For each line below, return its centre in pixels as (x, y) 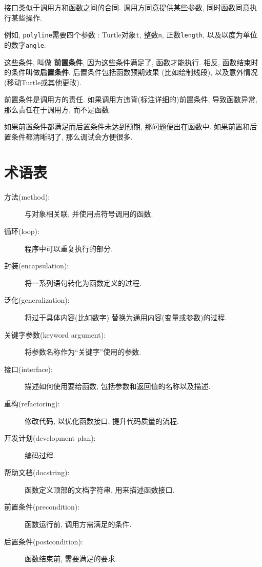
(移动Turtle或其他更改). (43, 82)
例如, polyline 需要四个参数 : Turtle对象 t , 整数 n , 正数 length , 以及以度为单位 (131, 35)
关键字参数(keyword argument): (55, 334)
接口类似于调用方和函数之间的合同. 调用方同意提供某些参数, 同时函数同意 (127, 7)
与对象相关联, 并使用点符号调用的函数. (89, 214)
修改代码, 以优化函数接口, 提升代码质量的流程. (102, 421)
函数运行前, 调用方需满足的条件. (78, 524)
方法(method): (27, 196)
